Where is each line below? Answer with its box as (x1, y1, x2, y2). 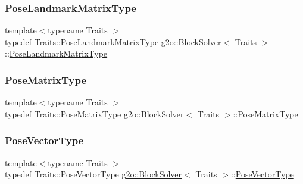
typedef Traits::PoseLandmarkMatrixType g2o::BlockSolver (5, 35, 221, 48)
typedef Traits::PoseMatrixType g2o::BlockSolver (5, 107, 184, 120)
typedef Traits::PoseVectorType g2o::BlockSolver (5, 168, 182, 180)
